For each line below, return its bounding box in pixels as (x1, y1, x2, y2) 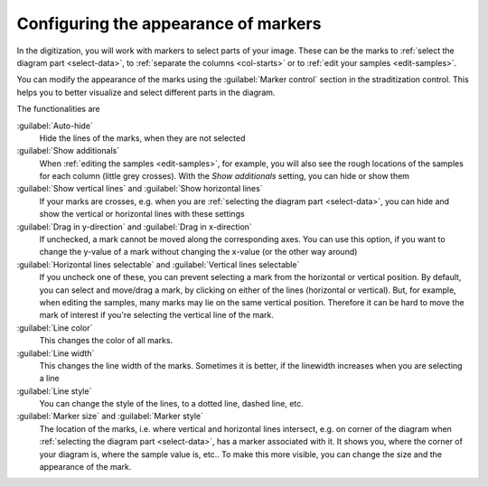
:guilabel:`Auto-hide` (16, 120, 94, 131)
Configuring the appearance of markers (16, 14, 322, 33)
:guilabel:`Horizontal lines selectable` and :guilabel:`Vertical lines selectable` (16, 258, 300, 270)
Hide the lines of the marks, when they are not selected (39, 132, 246, 144)
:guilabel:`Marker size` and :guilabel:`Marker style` (16, 411, 203, 422)
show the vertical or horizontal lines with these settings (39, 209, 245, 220)
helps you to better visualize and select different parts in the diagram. (16, 87, 276, 98)
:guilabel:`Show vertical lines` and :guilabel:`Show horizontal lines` (16, 183, 263, 194)
